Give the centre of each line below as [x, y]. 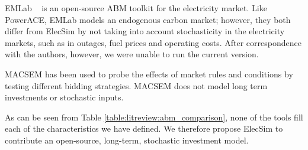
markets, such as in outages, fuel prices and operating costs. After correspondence [153, 42]
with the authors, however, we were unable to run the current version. [132, 54]
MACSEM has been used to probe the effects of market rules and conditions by [149, 74]
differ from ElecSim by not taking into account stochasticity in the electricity [145, 31]
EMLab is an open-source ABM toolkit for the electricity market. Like [136, 8]
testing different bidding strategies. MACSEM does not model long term [136, 85]
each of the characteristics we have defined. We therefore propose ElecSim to [144, 128]
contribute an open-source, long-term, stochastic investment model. [127, 140]
